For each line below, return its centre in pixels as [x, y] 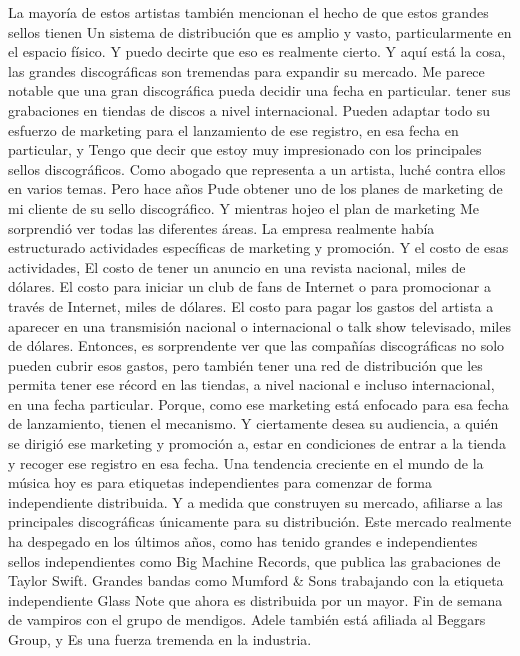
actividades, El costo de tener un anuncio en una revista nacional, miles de [237, 266]
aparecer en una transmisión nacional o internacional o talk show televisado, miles [259, 325]
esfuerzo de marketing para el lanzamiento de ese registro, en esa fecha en [233, 129]
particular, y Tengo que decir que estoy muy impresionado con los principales [245, 149]
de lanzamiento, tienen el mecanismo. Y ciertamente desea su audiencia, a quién [253, 423]
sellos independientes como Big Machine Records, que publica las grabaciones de [254, 560]
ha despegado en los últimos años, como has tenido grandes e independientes [243, 541]
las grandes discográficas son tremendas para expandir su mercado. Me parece [246, 70]
